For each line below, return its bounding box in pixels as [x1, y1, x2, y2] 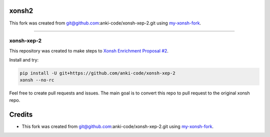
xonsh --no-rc [19, 77, 54, 83]
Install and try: [9, 57, 39, 63]
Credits [9, 110, 33, 118]
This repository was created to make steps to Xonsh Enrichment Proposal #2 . [9, 47, 168, 53]
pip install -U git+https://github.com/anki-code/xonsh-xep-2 [19, 70, 175, 76]
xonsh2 [9, 6, 33, 15]
